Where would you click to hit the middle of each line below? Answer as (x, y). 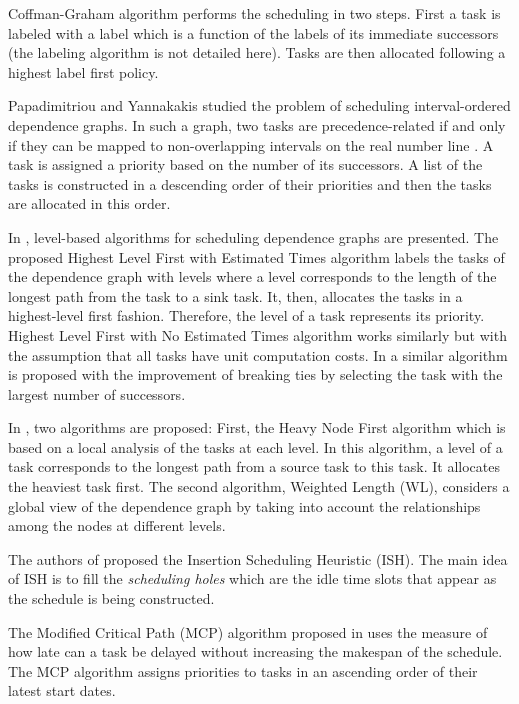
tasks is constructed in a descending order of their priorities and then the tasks (250, 183)
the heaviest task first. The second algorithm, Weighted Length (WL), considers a (259, 486)
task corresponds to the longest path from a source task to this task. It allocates (254, 466)
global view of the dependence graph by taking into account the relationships (244, 505)
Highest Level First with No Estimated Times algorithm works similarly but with (257, 334)
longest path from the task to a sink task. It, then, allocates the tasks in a (235, 295)
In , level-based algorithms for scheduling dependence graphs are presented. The (253, 236)
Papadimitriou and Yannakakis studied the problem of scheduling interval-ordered (259, 105)
